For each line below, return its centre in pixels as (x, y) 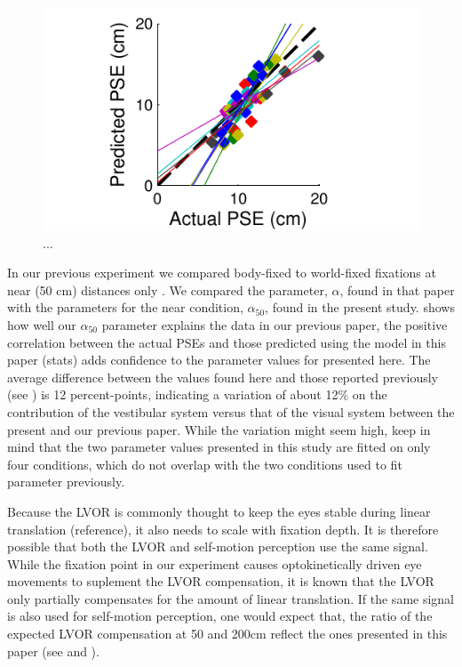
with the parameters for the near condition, (125, 307)
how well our (42, 324)
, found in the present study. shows (360, 307)
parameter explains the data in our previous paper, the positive (275, 324)
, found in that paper (397, 289)
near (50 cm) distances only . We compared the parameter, (167, 289)
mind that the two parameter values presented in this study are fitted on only (219, 447)
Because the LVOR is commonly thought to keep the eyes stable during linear (219, 511)
